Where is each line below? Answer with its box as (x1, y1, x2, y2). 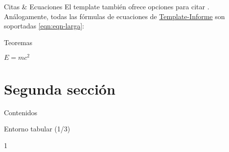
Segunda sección (4, 78, 115, 99)
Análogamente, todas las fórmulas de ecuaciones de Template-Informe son (4, 11, 225, 21)
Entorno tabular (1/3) (4, 124, 70, 134)
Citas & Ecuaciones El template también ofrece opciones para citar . (4, 1, 209, 11)
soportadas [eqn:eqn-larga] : (4, 21, 85, 31)
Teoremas (4, 37, 33, 47)
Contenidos (4, 107, 38, 117)
